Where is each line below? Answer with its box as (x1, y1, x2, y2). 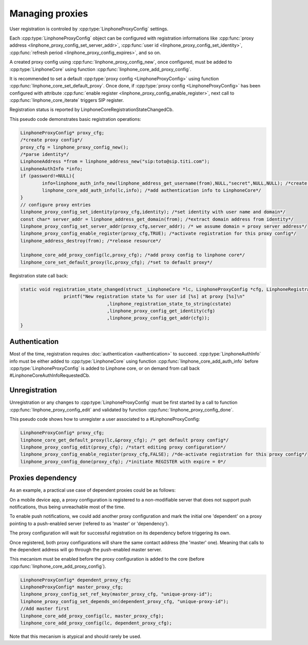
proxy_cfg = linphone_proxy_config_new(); (20, 144, 129, 150)
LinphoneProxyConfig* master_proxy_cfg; (20, 584, 123, 590)
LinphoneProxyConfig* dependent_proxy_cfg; (20, 577, 132, 583)
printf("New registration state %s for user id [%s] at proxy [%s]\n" (63, 294, 245, 299)
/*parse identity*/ (20, 152, 69, 157)
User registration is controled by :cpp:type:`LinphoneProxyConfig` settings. (9, 26, 169, 32)
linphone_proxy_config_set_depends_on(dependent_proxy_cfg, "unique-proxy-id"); (20, 598, 229, 604)
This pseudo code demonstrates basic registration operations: (9, 116, 141, 122)
